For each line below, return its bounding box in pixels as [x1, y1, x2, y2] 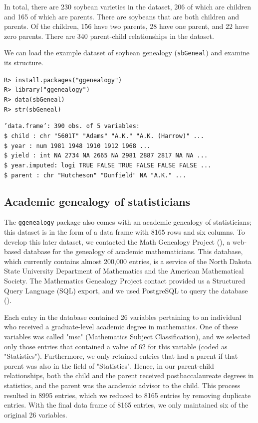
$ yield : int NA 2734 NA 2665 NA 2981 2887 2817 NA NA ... [4, 152, 208, 159]
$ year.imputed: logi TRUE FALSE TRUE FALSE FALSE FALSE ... [4, 161, 212, 169]
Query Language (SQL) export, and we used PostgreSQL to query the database [4, 285, 248, 295]
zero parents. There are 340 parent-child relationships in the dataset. [4, 30, 214, 41]
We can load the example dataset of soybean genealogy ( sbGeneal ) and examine [4, 47, 250, 58]
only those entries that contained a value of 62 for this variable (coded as [4, 341, 228, 351]
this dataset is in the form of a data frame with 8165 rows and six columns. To [4, 227, 245, 237]
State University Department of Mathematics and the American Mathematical [4, 266, 244, 276]
